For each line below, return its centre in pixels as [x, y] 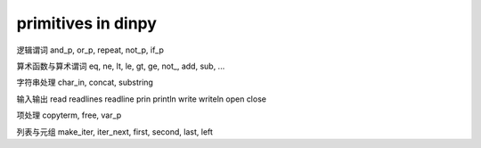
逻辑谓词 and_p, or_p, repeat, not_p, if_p [90, 50]
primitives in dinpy [87, 23]
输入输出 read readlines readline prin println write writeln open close [142, 99]
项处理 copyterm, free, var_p [69, 115]
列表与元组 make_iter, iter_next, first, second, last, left [115, 132]
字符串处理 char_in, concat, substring [85, 82]
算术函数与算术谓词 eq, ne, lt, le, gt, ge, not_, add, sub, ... [121, 66]
